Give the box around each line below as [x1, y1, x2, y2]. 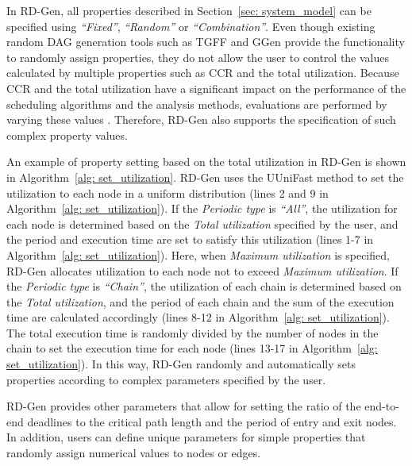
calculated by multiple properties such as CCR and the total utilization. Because [6, 64, 399, 81]
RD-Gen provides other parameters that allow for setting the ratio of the [6, 398, 361, 414]
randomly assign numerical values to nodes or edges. [6, 445, 261, 461]
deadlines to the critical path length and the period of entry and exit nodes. [27, 413, 397, 429]
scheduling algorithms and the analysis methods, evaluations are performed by [6, 95, 387, 112]
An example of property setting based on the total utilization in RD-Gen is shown [6, 153, 406, 170]
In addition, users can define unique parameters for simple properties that [6, 429, 366, 445]
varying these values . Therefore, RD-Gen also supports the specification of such [6, 111, 396, 128]
